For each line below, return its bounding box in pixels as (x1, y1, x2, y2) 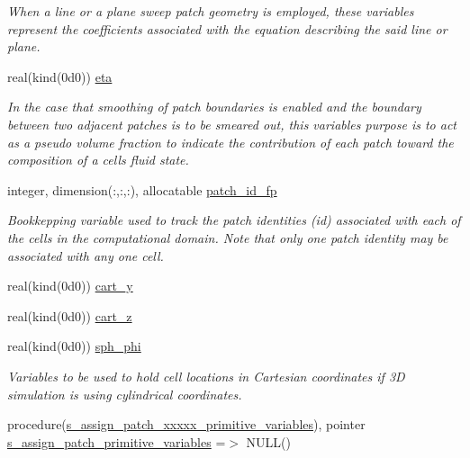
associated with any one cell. (7, 246, 164, 265)
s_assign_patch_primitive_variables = (7, 432, 226, 451)
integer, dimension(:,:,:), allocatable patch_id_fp (7, 180, 277, 199)
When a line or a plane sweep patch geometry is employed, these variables (7, 2, 414, 20)
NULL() (246, 432, 292, 451)
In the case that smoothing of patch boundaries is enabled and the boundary (7, 97, 421, 116)
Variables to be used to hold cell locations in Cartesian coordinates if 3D (7, 366, 405, 385)
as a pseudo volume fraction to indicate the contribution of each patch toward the (7, 132, 454, 151)
